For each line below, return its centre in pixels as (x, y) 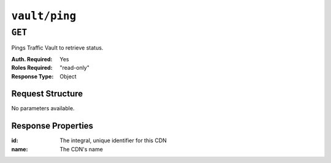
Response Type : (32, 76)
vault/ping (44, 16)
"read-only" (75, 68)
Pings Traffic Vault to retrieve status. (57, 48)
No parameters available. (43, 108)
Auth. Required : (32, 59)
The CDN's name (82, 149)
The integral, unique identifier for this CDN (113, 140)
